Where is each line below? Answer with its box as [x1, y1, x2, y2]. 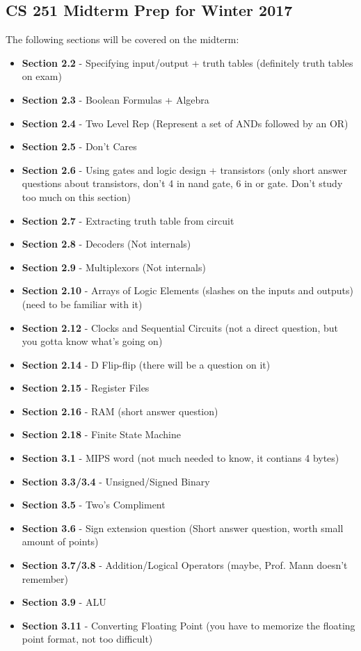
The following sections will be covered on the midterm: [6, 32, 239, 47]
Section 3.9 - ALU [22, 595, 106, 609]
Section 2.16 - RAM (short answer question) [22, 403, 218, 418]
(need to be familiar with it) [22, 296, 143, 311]
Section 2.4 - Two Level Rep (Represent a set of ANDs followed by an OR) [22, 115, 348, 130]
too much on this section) [22, 189, 131, 204]
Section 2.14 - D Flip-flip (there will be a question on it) [22, 357, 271, 371]
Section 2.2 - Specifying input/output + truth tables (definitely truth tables [22, 55, 353, 70]
